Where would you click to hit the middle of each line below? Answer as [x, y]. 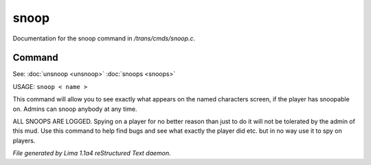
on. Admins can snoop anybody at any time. [75, 109]
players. [24, 140]
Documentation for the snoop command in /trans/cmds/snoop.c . [104, 38]
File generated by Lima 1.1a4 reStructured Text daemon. [92, 153]
